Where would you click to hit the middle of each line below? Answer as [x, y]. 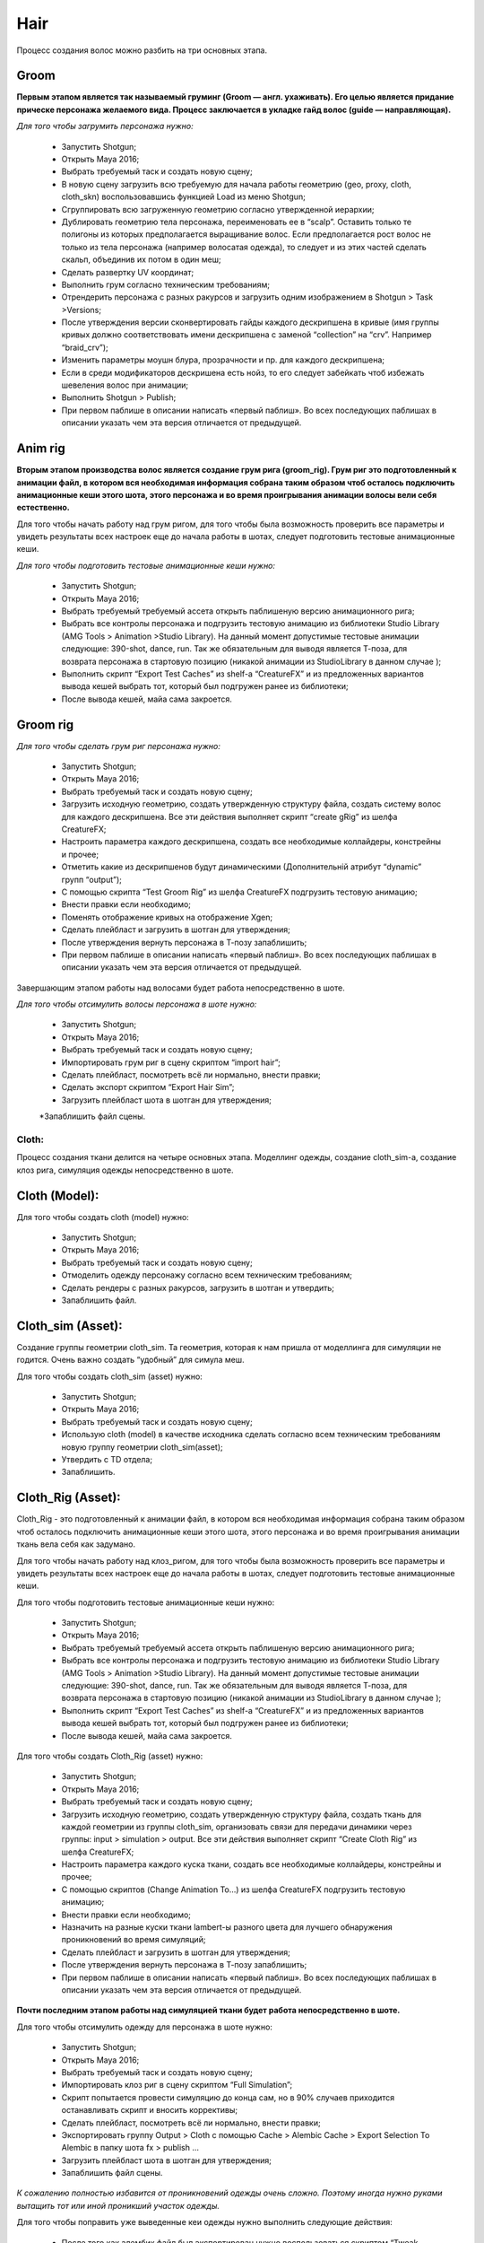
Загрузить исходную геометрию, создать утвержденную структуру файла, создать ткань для [242, 1814]
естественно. [43, 508]
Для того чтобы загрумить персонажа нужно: [105, 127]
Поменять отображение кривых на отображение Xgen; [167, 917]
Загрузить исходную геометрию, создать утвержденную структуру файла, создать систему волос [251, 804]
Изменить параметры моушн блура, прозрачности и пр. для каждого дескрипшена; [223, 360]
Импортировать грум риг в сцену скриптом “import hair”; [171, 1062]
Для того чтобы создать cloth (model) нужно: [103, 1217]
